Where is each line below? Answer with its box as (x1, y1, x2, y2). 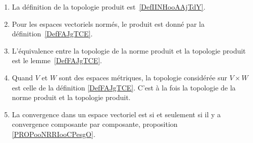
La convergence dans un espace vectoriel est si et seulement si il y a (12, 109, 221, 119)
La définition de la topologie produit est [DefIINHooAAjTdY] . (12, 2, 206, 12)
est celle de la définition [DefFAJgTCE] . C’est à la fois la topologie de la (12, 82, 236, 92)
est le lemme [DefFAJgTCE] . (12, 55, 102, 66)
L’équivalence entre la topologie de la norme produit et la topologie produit (12, 45, 246, 56)
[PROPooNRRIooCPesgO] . (12, 128, 95, 139)
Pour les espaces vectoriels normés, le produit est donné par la (12, 18, 205, 29)
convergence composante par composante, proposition (12, 119, 178, 129)
